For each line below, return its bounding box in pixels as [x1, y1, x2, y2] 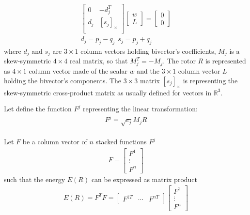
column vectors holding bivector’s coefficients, [80, 46, 216, 56]
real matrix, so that [69, 56, 128, 66]
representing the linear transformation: [82, 104, 198, 114]
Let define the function [4, 104, 72, 114]
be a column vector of [22, 137, 87, 147]
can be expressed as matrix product [91, 174, 198, 184]
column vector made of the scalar [29, 66, 127, 76]
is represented [205, 56, 246, 66]
